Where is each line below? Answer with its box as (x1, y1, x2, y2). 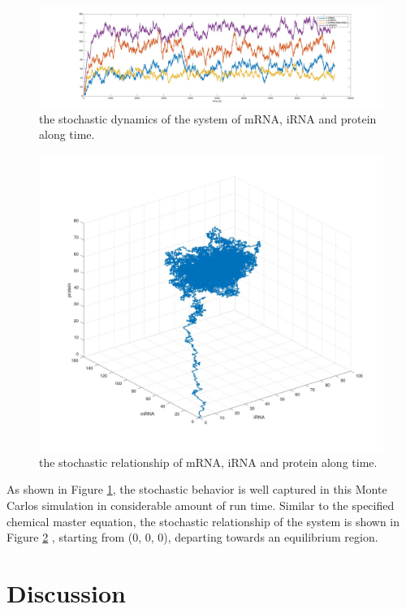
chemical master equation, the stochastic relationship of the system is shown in (6, 512, 400, 529)
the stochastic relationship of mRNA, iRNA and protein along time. (39, 453, 378, 470)
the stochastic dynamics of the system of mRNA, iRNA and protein (39, 110, 377, 127)
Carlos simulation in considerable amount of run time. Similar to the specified (6, 496, 395, 513)
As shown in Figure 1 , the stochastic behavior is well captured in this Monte (6, 481, 387, 498)
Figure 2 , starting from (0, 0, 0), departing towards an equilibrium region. (6, 529, 378, 546)
